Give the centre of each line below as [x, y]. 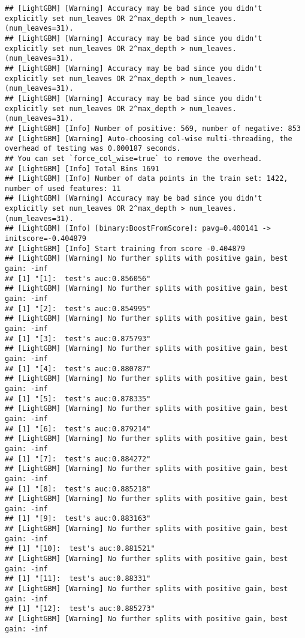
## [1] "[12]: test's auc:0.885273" [80, 609]
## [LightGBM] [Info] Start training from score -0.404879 [125, 248]
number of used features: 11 [63, 188]
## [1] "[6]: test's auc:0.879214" [78, 429]
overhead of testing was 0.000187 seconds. [93, 149]
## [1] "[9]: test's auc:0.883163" [78, 519]
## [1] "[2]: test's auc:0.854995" [78, 308]
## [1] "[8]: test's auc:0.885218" [78, 489]
